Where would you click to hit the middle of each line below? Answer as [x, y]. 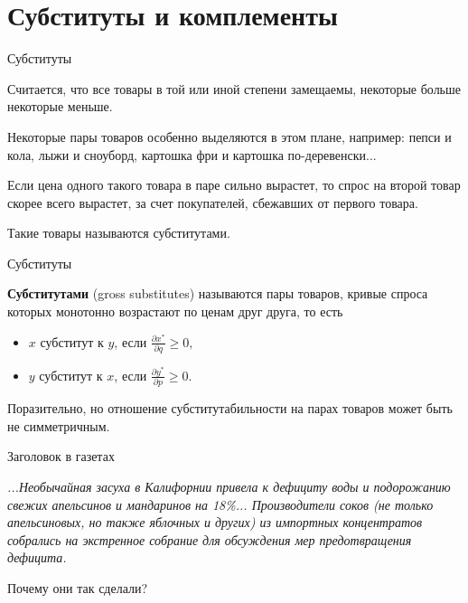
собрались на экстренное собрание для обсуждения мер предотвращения [210, 539]
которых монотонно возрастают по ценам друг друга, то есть [175, 311]
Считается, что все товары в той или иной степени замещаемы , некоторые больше [234, 88]
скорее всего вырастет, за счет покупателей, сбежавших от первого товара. [213, 202]
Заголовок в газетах [61, 456]
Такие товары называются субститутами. [119, 233]
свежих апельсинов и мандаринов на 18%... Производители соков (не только [220, 504]
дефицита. [37, 557]
